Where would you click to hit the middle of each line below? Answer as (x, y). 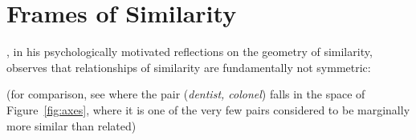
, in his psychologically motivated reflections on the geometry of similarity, (190, 52)
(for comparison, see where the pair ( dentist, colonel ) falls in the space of (186, 94)
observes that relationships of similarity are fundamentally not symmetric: (189, 67)
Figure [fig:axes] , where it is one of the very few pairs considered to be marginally (208, 109)
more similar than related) (71, 125)
